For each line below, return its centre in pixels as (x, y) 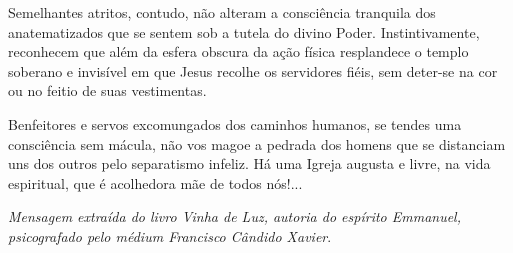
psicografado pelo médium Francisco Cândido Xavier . (170, 235)
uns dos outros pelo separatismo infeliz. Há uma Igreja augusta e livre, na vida (249, 163)
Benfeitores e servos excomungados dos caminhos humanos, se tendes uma (235, 123)
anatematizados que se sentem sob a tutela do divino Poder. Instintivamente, (244, 31)
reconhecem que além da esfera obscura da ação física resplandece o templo (238, 51)
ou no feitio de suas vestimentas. (107, 90)
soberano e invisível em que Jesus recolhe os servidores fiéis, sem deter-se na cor (253, 70)
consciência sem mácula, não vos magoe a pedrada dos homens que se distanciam (257, 143)
